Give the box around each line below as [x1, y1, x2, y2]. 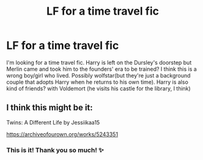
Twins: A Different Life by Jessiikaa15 [6, 118, 100, 126]
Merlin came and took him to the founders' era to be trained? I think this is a [6, 65, 197, 73]
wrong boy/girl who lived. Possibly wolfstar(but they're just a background [6, 71, 191, 79]
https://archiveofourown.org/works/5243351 [6, 130, 118, 138]
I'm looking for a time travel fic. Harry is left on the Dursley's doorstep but [6, 59, 192, 66]
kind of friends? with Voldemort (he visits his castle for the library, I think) [6, 84, 191, 92]
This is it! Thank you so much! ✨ [6, 145, 104, 154]
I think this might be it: [6, 103, 93, 113]
